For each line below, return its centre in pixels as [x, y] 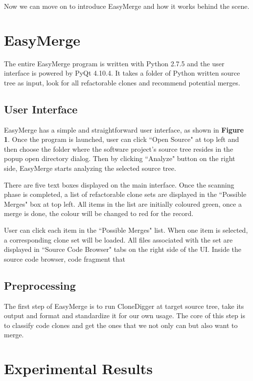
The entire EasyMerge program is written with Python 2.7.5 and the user [114, 63]
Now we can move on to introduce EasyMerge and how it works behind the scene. [127, 6]
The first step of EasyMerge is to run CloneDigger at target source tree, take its [124, 306]
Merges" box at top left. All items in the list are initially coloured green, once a [123, 204]
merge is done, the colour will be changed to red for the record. [99, 213]
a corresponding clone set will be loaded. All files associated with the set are [118, 239]
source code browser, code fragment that [65, 259]
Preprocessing [40, 285]
